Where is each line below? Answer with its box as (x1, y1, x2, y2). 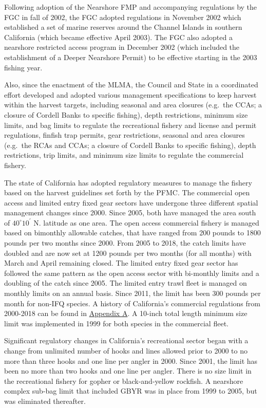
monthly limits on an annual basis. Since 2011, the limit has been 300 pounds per (4, 288, 261, 299)
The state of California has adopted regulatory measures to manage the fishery (4, 177, 252, 188)
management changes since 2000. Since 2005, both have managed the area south (4, 207, 256, 218)
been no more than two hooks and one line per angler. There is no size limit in (4, 365, 252, 376)
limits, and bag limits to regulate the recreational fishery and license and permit (4, 119, 257, 130)
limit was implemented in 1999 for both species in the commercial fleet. (4, 318, 229, 328)
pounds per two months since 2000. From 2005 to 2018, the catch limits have (4, 237, 246, 248)
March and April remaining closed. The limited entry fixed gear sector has (4, 257, 238, 268)
